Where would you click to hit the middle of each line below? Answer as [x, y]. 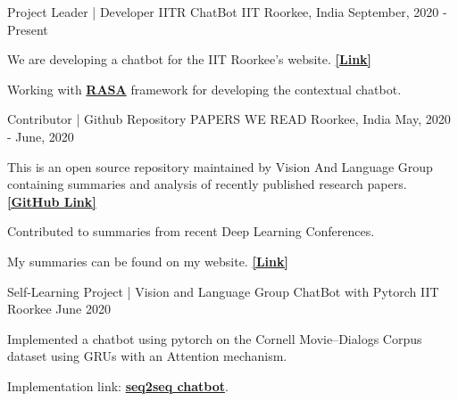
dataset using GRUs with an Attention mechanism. [147, 356]
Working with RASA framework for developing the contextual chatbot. [204, 89]
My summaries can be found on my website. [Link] [148, 261]
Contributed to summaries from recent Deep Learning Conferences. [191, 231]
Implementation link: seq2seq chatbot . [118, 385]
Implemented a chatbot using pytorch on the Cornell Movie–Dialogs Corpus [215, 338]
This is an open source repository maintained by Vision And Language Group [220, 166]
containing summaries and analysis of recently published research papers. [207, 184]
